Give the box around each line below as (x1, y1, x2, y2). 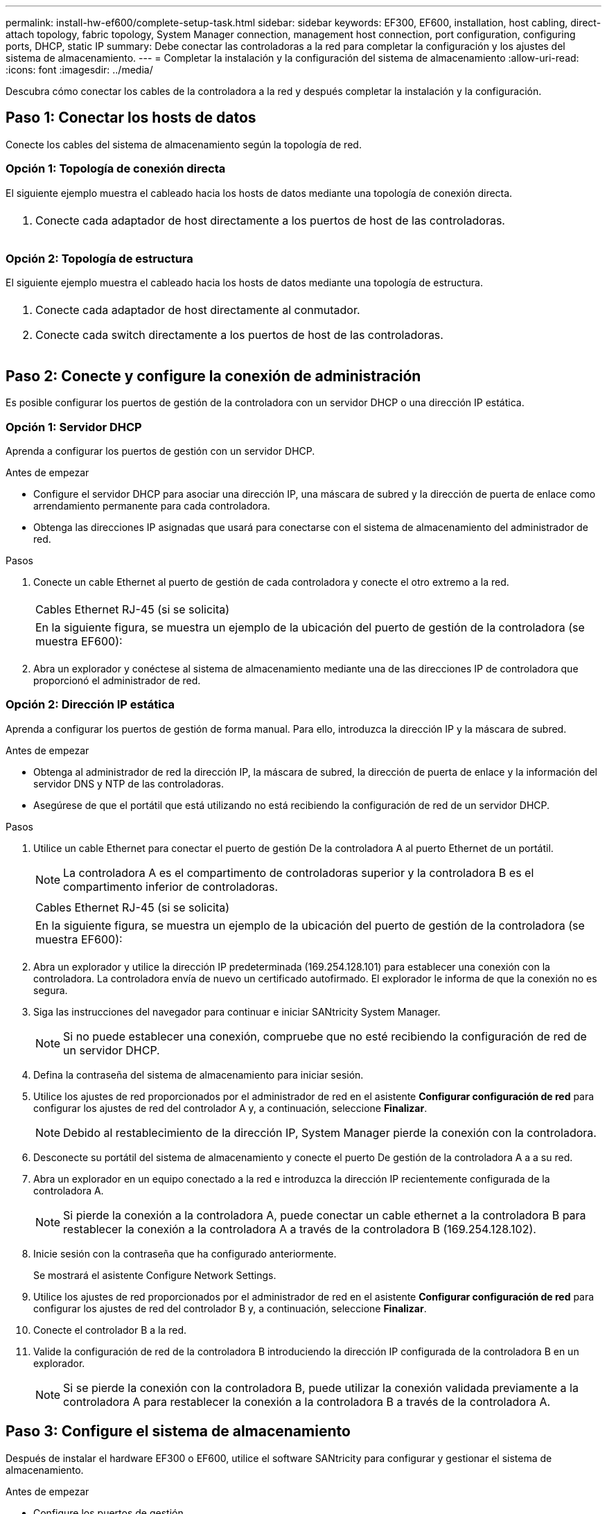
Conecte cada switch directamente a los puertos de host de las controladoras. (35, 328, 443, 342)
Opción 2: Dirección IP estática (6, 697, 175, 712)
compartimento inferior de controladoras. (63, 879, 279, 894)
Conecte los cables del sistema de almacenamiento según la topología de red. (6, 138, 362, 150)
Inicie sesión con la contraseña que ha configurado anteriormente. (33, 1247, 337, 1260)
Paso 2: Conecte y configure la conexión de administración (6, 367, 421, 385)
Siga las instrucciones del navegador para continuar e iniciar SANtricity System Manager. (33, 1005, 441, 1018)
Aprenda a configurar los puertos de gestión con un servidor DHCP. (6, 444, 315, 457)
